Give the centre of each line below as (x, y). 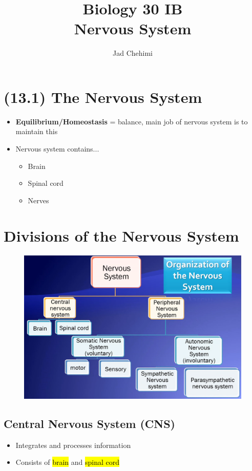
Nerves (38, 200)
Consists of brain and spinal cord (68, 462)
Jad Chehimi (133, 53)
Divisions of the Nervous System (121, 235)
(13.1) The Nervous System (103, 97)
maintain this (37, 131)
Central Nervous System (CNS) (90, 423)
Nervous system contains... (57, 149)
